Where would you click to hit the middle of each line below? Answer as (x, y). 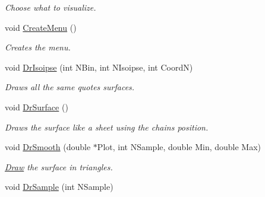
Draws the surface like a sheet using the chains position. (107, 127)
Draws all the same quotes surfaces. (70, 87)
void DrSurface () (37, 107)
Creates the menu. (38, 47)
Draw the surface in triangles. (59, 166)
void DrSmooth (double (48, 147)
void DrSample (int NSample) (59, 187)
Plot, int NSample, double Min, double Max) (179, 147)
